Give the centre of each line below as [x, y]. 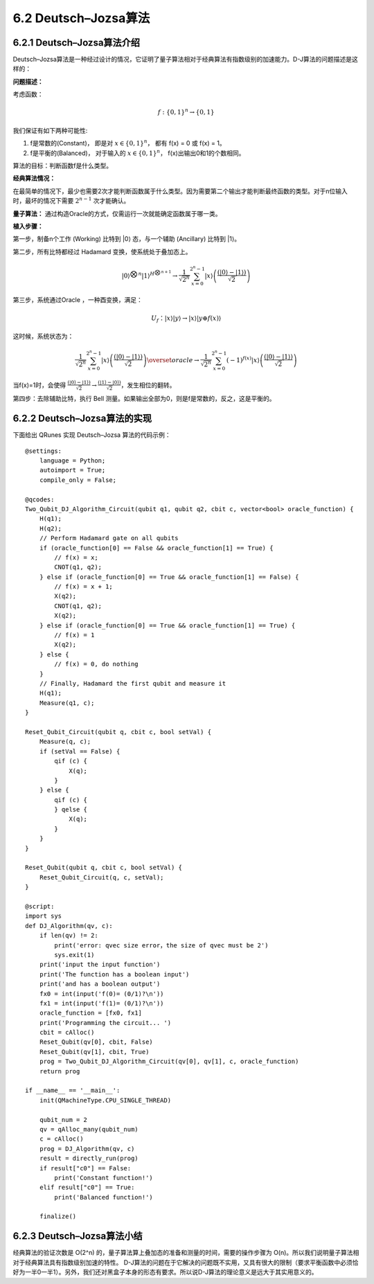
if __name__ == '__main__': [73, 1090]
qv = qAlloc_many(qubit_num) [89, 1129]
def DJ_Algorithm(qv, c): [69, 926]
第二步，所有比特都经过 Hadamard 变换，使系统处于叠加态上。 [102, 251]
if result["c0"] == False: [85, 1168]
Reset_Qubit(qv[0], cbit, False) [96, 1042]
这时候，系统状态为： [43, 337]
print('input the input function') [100, 965]
